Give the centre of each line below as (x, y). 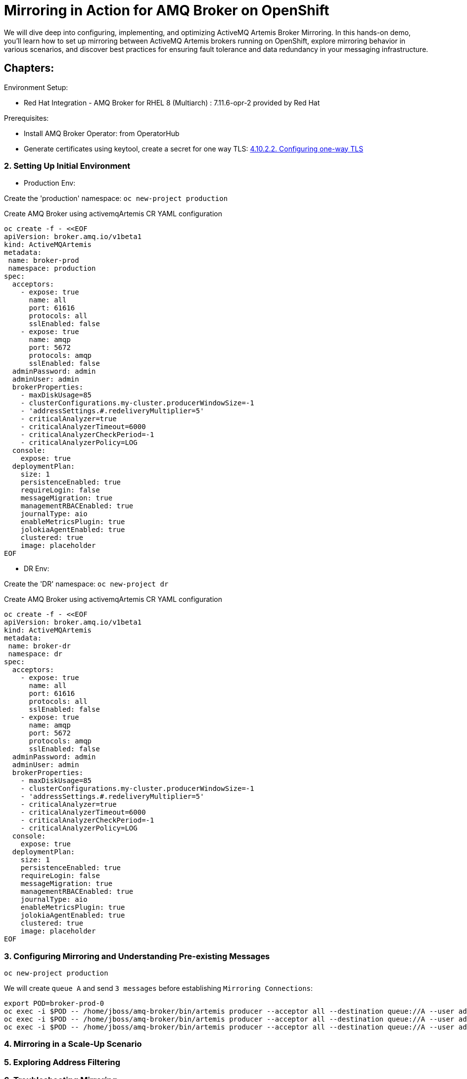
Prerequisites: (26, 118)
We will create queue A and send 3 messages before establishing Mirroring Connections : (159, 988)
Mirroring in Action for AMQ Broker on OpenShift (167, 10)
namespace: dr (35, 654)
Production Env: (50, 183)
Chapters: (29, 68)
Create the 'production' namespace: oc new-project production (116, 198)
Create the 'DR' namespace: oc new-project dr (86, 584)
